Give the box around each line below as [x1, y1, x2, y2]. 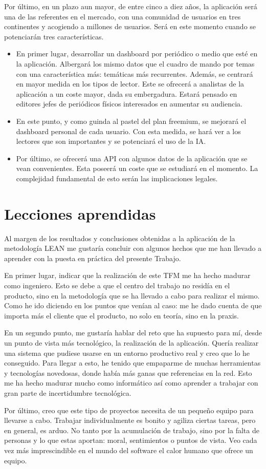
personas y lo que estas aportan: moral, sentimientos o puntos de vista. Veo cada [4, 435, 257, 445]
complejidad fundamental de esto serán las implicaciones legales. [16, 173, 218, 183]
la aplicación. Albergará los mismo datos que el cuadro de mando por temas [16, 58, 255, 69]
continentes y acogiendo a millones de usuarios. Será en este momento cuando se [4, 21, 256, 32]
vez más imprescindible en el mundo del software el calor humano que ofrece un [4, 444, 253, 455]
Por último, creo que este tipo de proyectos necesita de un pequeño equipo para [4, 404, 254, 415]
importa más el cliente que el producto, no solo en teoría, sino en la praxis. [4, 310, 239, 321]
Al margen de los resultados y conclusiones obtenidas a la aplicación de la [4, 232, 235, 243]
